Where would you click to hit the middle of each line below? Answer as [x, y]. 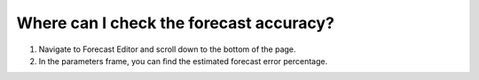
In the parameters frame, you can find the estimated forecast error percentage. [183, 61]
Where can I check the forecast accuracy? [175, 23]
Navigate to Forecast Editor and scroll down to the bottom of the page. [167, 49]
